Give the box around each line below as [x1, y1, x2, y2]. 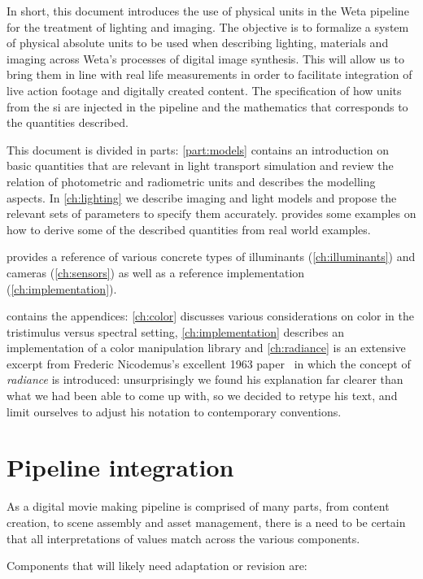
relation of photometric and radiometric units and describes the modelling [7, 172, 376, 189]
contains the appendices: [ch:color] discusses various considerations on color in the [7, 307, 414, 324]
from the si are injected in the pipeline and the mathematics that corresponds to [7, 98, 408, 115]
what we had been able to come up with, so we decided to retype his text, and [7, 387, 398, 404]
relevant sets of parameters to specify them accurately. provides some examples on [7, 205, 416, 222]
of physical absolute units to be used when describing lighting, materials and [7, 34, 389, 51]
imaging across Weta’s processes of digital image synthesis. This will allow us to [7, 50, 404, 67]
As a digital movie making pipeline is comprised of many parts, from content [7, 498, 390, 515]
